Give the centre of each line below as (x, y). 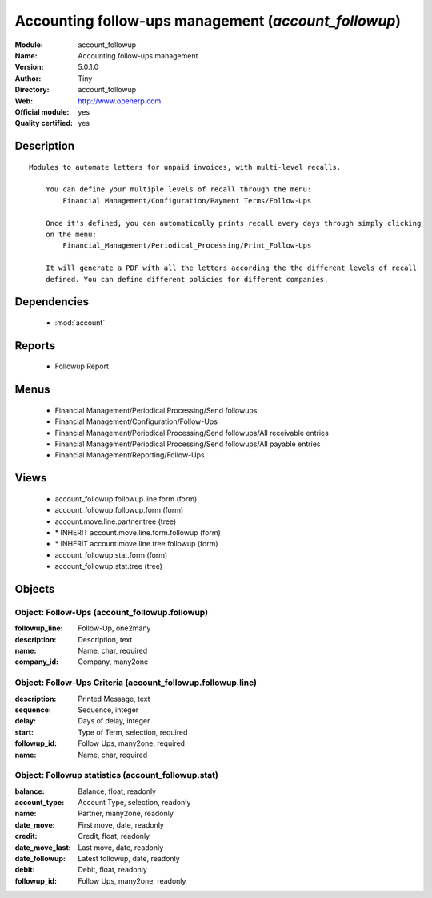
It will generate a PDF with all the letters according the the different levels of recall (231, 268)
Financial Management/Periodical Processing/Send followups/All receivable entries (192, 433)
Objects (35, 589)
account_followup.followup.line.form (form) (126, 499)
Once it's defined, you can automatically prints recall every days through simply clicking (233, 223)
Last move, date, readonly (121, 847)
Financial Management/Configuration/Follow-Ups (136, 421)
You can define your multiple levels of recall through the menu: (178, 189)
